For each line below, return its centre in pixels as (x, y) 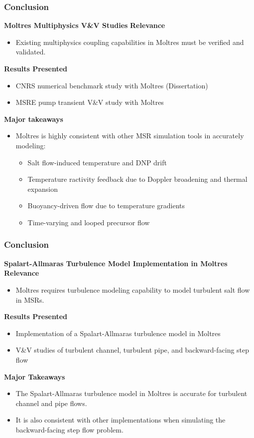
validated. (31, 52)
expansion (43, 189)
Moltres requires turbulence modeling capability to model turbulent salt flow (133, 289)
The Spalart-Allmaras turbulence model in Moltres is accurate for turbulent (131, 393)
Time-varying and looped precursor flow (89, 222)
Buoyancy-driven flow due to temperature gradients (106, 206)
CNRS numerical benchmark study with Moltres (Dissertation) (112, 85)
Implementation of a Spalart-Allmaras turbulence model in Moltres (118, 333)
